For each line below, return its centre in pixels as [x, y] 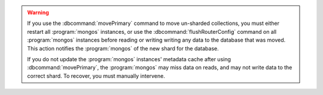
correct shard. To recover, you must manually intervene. [96, 76]
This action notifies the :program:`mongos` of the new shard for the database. [123, 48]
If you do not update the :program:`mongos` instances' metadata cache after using [129, 59]
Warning [38, 12]
